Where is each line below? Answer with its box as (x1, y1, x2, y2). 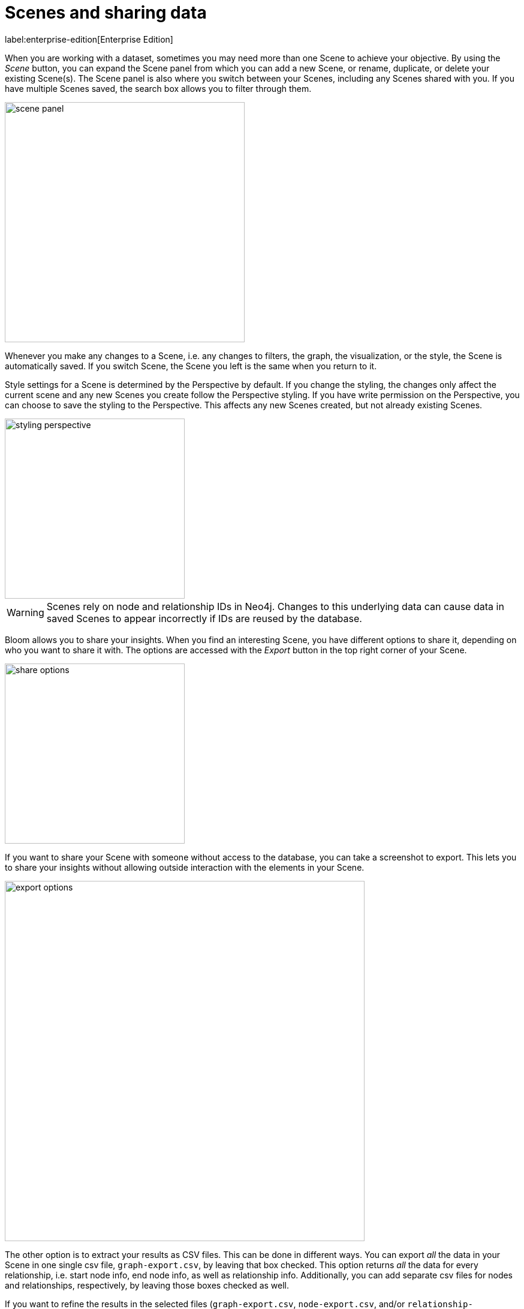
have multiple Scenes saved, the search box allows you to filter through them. (5, 83, 312, 94)
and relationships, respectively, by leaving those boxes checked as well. (5, 1280, 290, 1290)
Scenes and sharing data (5, 2, 207, 23)
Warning (7, 606, 44, 618)
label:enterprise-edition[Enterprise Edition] (5, 34, 173, 44)
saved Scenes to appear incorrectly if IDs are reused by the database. (46, 612, 362, 624)
